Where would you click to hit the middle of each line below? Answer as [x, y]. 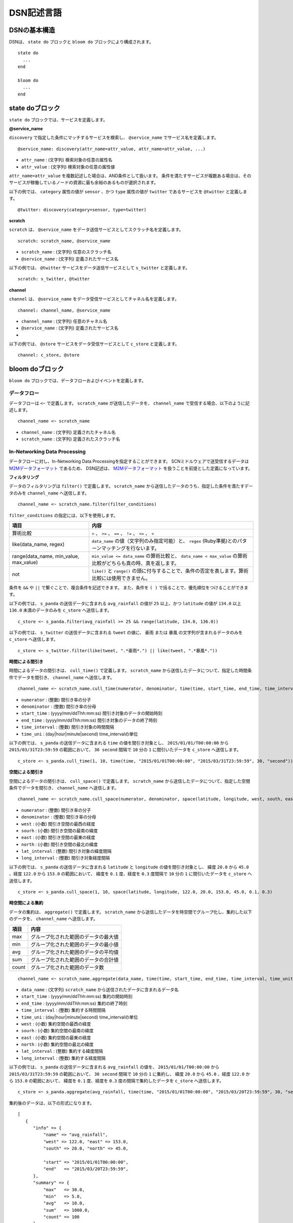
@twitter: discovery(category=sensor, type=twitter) [82, 210]
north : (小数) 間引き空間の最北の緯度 [60, 844]
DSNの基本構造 [32, 30]
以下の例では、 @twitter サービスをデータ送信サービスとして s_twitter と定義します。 [99, 268]
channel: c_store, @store [49, 355]
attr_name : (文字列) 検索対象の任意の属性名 [67, 160]
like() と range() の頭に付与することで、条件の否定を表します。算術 [170, 571]
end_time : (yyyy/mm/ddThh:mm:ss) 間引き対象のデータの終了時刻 [89, 720]
